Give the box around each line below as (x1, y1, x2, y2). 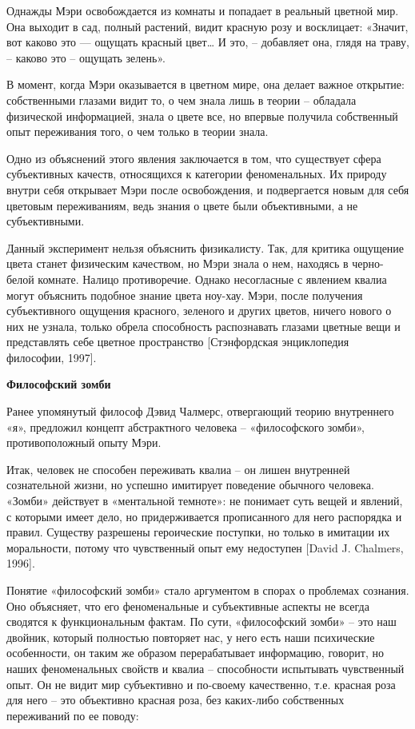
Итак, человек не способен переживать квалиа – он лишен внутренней (6, 460, 350, 477)
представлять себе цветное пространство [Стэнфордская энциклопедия (6, 333, 349, 350)
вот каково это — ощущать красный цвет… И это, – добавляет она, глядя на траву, (6, 34, 409, 50)
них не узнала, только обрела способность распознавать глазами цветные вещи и (6, 317, 401, 334)
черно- (352, 255, 384, 272)
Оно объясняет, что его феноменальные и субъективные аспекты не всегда (6, 597, 369, 614)
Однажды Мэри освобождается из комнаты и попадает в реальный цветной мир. (6, 2, 399, 18)
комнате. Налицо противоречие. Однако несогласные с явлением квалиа (38, 270, 387, 287)
